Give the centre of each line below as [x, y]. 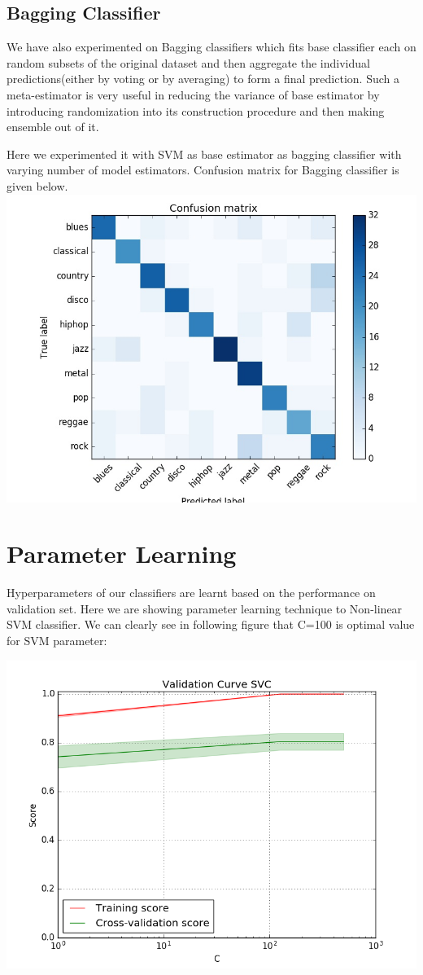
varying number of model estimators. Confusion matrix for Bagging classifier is [203, 170]
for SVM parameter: [57, 641]
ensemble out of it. [53, 127]
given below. [37, 185]
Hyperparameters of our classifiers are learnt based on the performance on [191, 593]
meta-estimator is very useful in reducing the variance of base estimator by [193, 94]
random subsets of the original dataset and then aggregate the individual [188, 62]
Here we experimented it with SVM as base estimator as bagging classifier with [204, 154]
